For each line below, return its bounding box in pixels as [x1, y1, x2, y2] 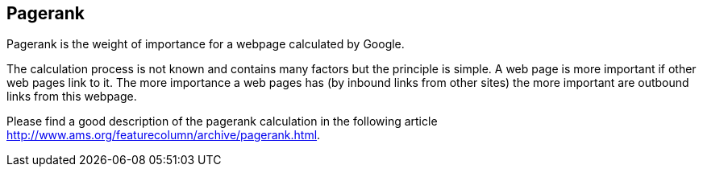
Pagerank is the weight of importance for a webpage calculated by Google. [6, 37, 405, 51]
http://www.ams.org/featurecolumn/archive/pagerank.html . [6, 128, 321, 142]
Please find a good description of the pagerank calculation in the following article [6, 114, 438, 129]
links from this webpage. [6, 89, 137, 104]
